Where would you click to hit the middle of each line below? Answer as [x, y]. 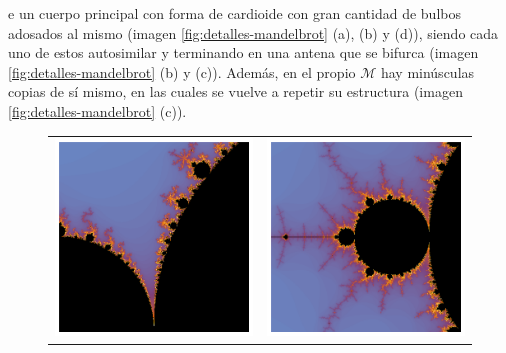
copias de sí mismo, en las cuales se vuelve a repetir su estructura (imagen [235, 91]
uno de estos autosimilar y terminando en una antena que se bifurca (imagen [243, 52]
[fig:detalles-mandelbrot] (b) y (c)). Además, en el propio [182, 71]
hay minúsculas [427, 71]
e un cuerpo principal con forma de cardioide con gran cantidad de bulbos [234, 13]
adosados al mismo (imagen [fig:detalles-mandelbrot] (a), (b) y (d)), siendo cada [253, 32]
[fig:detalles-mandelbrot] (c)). [97, 110]
